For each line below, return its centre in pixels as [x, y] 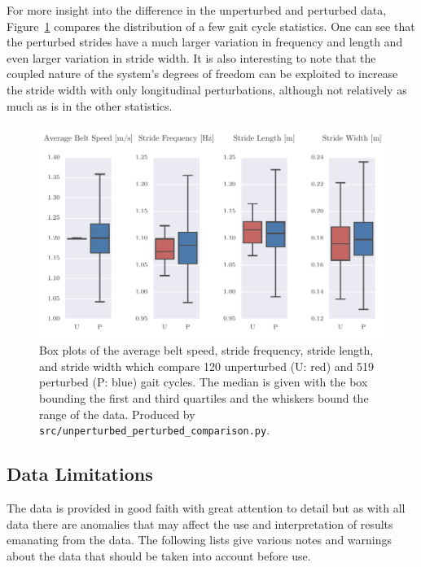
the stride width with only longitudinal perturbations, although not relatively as [207, 89]
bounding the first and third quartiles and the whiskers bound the [204, 397]
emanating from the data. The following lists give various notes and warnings [200, 540]
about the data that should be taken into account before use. [159, 555]
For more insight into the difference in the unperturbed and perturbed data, [197, 10]
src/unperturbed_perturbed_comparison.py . [155, 430]
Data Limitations [80, 474]
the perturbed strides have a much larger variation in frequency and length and [205, 42]
